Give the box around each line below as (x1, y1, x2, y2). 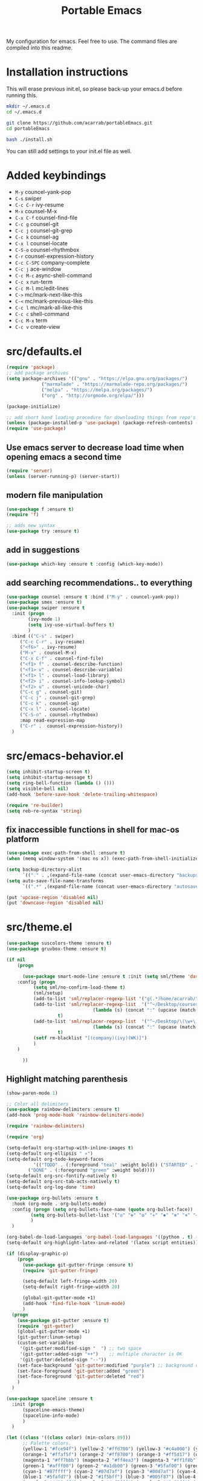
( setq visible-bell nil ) (6, 786, 69, 792)
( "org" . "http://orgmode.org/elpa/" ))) (41, 392, 145, 399)
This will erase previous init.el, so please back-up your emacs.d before (6, 85, 182, 92)
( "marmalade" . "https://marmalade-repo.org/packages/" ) (41, 381, 188, 387)
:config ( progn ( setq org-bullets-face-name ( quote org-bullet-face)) (11, 1206, 193, 1212)
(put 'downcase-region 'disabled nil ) (6, 900, 104, 906)
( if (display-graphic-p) (6, 1250, 69, 1257)
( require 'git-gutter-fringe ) (22, 1267, 98, 1274)
